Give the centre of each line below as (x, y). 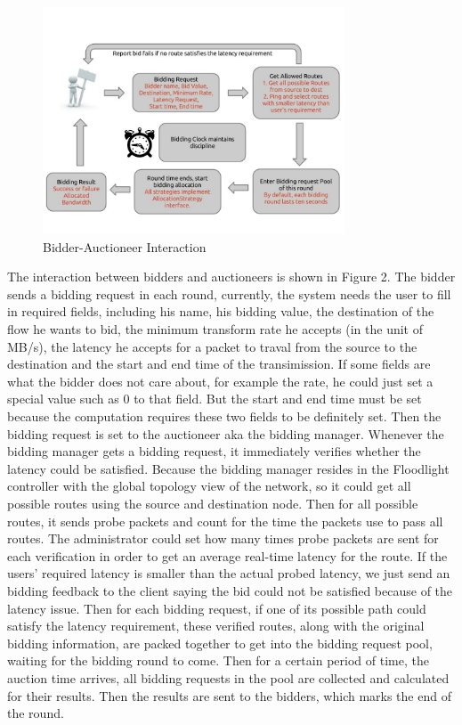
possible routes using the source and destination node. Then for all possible (213, 504)
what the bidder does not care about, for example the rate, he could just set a (220, 381)
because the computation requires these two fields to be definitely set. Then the (224, 416)
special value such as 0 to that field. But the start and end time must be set (215, 399)
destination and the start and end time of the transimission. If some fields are (219, 364)
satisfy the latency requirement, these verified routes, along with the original (216, 626)
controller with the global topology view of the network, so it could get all (209, 486)
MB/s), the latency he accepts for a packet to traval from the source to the (212, 346)
